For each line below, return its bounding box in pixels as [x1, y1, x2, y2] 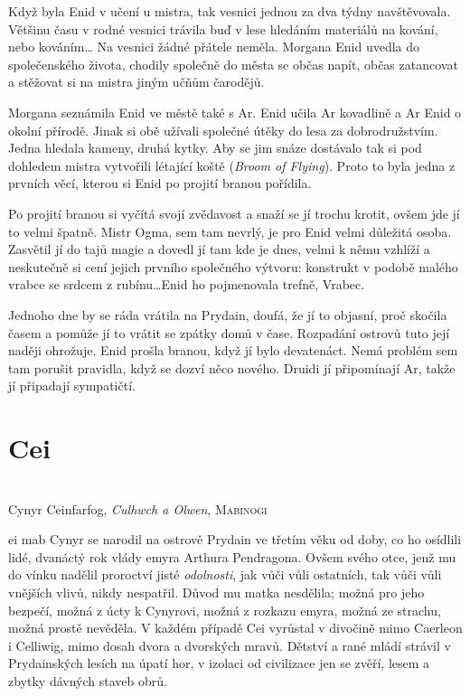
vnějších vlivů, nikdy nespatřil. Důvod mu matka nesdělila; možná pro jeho [8, 582, 425, 601]
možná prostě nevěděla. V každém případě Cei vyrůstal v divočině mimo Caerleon [8, 618, 463, 637]
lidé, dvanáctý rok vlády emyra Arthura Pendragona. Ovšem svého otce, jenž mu [8, 547, 456, 566]
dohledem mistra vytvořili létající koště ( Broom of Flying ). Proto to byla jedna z [8, 155, 456, 174]
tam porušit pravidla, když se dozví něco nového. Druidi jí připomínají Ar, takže [8, 358, 456, 377]
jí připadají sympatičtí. [8, 376, 136, 395]
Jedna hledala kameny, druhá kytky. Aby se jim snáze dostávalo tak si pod [8, 138, 422, 157]
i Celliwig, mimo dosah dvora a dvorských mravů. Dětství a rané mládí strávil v [8, 635, 451, 654]
